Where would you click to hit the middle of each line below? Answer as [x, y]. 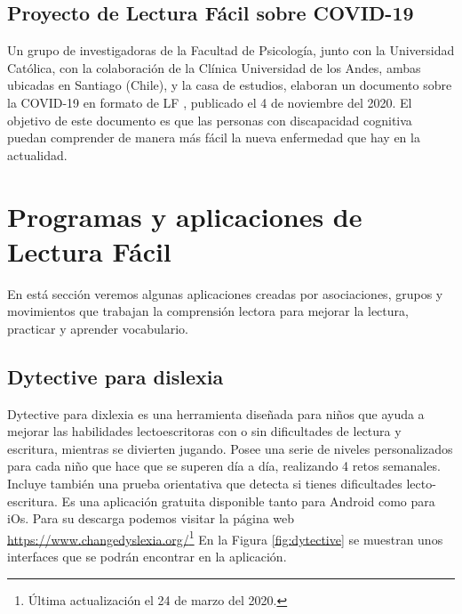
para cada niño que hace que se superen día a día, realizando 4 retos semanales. [224, 466]
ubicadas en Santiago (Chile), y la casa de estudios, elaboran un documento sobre [230, 85]
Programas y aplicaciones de [185, 216]
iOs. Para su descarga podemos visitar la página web [151, 518]
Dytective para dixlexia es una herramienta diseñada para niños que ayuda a [216, 413]
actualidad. [37, 154]
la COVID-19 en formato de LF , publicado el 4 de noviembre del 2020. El [210, 102]
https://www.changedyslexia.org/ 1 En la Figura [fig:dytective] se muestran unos [225, 537]
